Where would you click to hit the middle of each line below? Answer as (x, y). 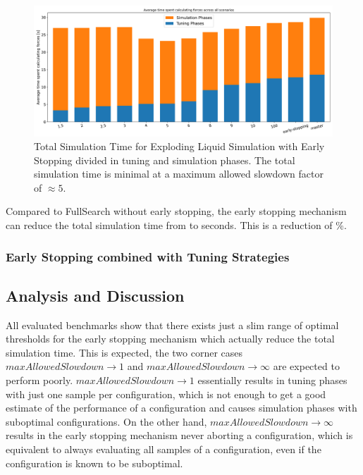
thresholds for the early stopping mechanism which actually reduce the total (170, 339)
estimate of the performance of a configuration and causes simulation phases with (181, 408)
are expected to (306, 366)
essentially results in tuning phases (272, 380)
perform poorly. (39, 380)
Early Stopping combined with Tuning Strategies (148, 256)
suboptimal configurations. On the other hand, (106, 421)
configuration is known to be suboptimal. (94, 463)
